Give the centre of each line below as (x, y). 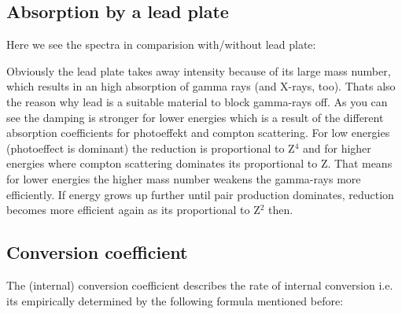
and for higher (337, 148)
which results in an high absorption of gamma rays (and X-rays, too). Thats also (201, 86)
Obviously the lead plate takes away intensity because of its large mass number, (199, 70)
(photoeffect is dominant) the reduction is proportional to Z (151, 148)
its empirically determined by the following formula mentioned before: (175, 300)
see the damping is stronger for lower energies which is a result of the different (195, 117)
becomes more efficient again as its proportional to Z (133, 210)
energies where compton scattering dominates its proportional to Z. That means (199, 163)
